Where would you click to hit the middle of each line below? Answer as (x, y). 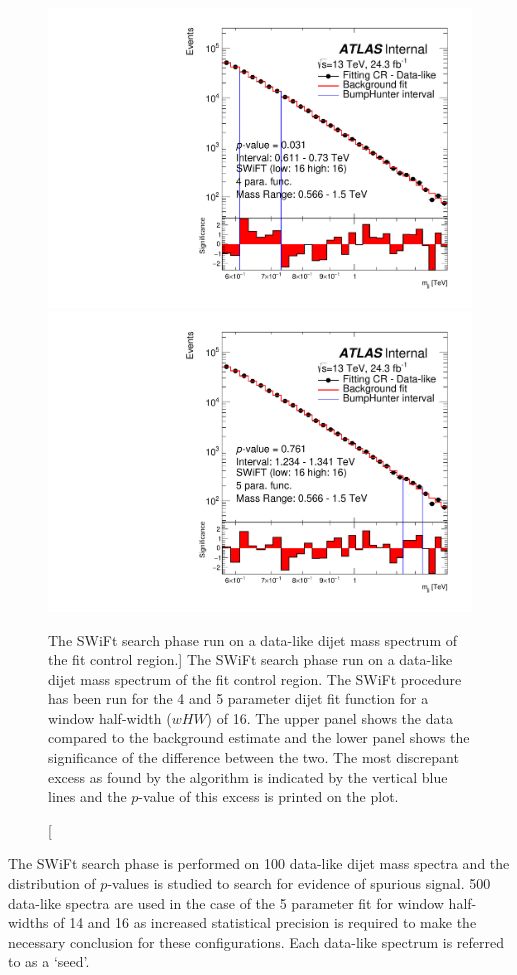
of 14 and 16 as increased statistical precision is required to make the (265, 922)
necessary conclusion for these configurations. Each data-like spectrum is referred (256, 941)
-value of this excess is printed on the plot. (268, 796)
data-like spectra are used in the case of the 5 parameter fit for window (226, 902)
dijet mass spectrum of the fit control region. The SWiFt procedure (255, 678)
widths (28, 922)
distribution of (52, 883)
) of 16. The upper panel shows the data (329, 717)
